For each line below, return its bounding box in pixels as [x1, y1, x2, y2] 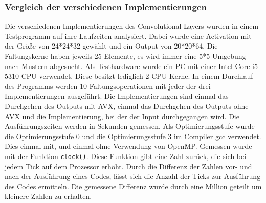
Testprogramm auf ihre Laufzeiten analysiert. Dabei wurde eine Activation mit [5, 30, 252, 41]
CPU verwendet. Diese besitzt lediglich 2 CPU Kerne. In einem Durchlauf [21, 71, 253, 81]
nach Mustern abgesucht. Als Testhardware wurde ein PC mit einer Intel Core [5, 60, 250, 71]
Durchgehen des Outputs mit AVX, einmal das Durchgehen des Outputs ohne [5, 100, 249, 111]
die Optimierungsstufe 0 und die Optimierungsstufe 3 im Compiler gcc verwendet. [5, 130, 261, 141]
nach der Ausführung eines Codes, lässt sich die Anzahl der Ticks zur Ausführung [5, 171, 261, 182]
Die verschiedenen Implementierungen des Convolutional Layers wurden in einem [5, 20, 259, 31]
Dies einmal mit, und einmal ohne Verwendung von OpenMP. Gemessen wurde [5, 141, 252, 151]
